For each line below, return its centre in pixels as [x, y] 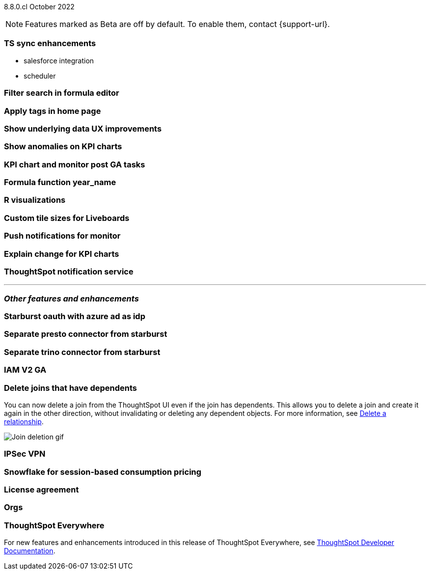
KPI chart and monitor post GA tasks [75, 164]
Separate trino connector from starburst [82, 352]
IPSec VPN [25, 454]
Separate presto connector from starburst [86, 334]
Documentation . [30, 551]
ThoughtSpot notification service [69, 271]
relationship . [24, 421]
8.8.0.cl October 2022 [39, 7]
